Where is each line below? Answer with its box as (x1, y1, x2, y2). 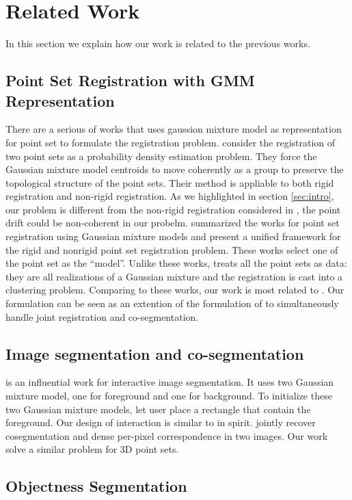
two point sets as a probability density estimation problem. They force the (5, 148, 317, 163)
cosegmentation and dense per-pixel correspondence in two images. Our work (5, 428, 328, 443)
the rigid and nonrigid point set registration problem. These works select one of (5, 242, 338, 256)
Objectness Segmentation (5, 475, 187, 497)
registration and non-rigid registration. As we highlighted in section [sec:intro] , (5, 189, 334, 203)
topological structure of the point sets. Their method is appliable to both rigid (5, 175, 334, 189)
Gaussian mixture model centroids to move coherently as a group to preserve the (5, 162, 344, 176)
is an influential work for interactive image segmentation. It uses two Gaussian (5, 375, 334, 389)
